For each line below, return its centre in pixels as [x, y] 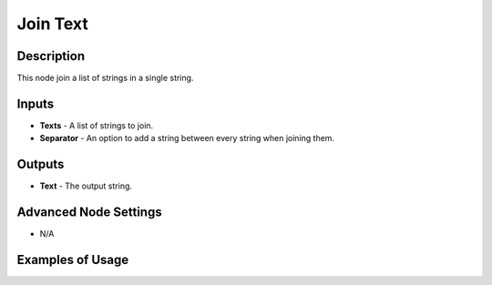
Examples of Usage [73, 260]
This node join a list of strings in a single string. [105, 78]
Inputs [36, 103]
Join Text [52, 24]
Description [51, 56]
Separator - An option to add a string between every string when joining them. [187, 138]
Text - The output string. [86, 186]
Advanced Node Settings [90, 213]
